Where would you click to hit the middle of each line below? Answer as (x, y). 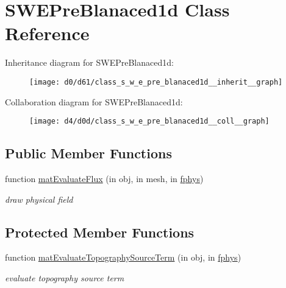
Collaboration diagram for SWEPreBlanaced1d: (94, 101)
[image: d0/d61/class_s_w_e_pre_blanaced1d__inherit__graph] (156, 82)
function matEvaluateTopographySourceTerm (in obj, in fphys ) (123, 257)
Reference (47, 33)
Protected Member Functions (100, 232)
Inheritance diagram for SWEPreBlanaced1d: (89, 62)
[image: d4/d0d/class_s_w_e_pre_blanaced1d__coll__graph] (149, 121)
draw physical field (39, 199)
